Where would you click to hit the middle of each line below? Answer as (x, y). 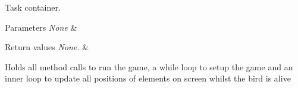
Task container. (33, 7)
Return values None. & (47, 47)
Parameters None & (41, 27)
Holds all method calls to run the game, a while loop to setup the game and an (149, 66)
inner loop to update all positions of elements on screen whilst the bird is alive (148, 78)
